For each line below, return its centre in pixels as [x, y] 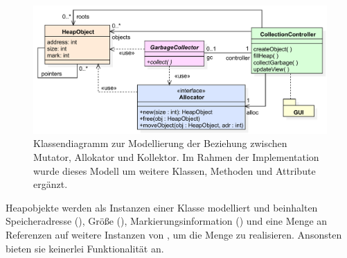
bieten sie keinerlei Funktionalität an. [85, 248]
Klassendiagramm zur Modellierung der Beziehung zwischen [160, 143]
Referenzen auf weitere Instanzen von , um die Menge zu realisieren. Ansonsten [174, 234]
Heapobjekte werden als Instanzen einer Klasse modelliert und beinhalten [162, 207]
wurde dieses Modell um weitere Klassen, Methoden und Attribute [175, 170]
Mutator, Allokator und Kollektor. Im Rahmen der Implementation [176, 157]
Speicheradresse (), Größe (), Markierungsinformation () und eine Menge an [167, 221]
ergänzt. [51, 184]
